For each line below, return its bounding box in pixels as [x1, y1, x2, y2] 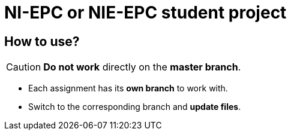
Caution [6, 61, 41, 73]
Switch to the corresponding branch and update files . [28, 102, 241, 112]
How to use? [4, 33, 80, 49]
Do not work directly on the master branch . [43, 61, 241, 73]
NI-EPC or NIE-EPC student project [4, 2, 287, 23]
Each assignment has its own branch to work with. [28, 83, 228, 94]
